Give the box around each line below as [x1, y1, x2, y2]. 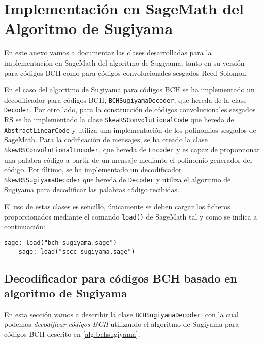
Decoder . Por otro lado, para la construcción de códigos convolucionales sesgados [4, 104, 256, 115]
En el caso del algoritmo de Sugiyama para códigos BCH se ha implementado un [4, 84, 255, 95]
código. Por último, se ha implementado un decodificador [4, 164, 182, 175]
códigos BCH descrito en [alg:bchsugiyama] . [4, 329, 140, 339]
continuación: [4, 221, 45, 232]
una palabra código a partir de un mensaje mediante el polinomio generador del [4, 154, 252, 165]
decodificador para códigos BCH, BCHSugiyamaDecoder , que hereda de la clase [4, 94, 247, 105]
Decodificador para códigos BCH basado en [4, 270, 237, 286]
